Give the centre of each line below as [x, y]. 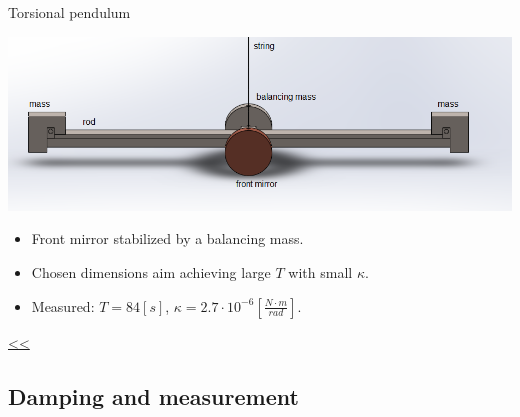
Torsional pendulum [69, 12]
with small [320, 271]
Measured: [63, 305]
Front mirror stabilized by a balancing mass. [167, 238]
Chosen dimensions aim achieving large [151, 271]
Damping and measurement [153, 395]
